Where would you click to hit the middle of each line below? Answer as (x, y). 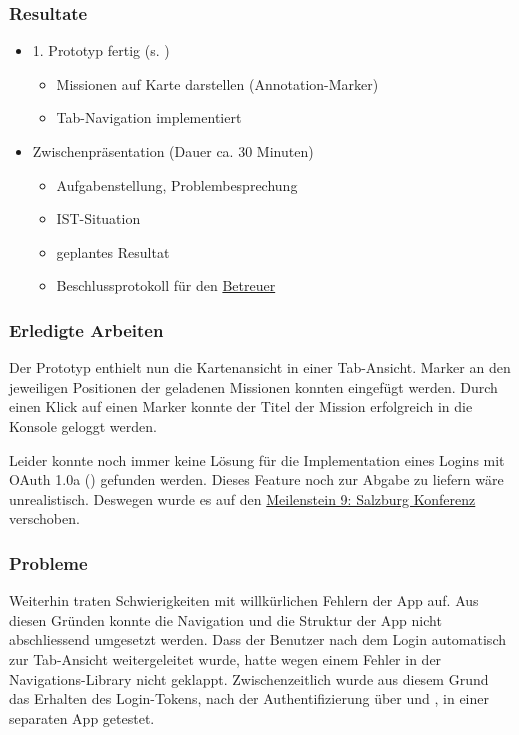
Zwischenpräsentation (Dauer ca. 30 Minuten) (173, 151)
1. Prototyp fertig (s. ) (101, 50)
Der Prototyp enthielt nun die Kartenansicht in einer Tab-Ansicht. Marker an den (260, 367)
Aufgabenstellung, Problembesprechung (177, 184)
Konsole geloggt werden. (83, 425)
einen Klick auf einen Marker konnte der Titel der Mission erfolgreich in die (241, 406)
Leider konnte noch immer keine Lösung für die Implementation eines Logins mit (257, 459)
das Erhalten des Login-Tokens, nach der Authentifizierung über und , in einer (249, 698)
